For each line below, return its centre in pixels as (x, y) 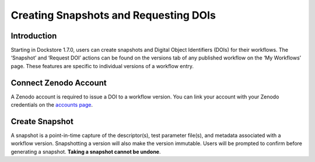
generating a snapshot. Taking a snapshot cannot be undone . (86, 152)
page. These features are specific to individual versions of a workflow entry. (102, 66)
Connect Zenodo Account (59, 82)
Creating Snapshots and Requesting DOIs (113, 15)
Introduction (34, 36)
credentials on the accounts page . (52, 105)
